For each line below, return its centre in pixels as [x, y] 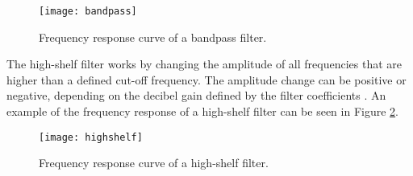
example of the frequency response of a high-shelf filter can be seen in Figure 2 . [202, 111]
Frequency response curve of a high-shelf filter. [154, 163]
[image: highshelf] [91, 137]
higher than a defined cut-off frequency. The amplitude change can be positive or [206, 79]
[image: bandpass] [88, 11]
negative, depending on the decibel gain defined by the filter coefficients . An [196, 95]
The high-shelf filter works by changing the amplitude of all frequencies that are [204, 64]
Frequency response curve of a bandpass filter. [153, 37]
